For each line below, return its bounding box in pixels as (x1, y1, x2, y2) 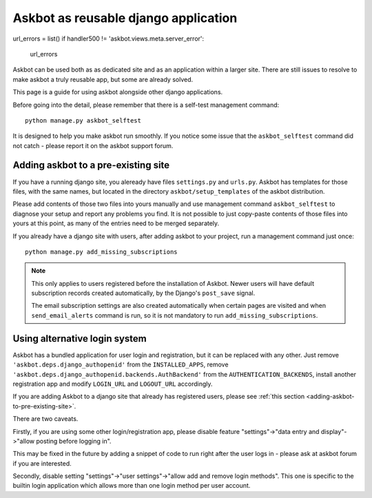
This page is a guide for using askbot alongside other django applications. (12, 88, 223, 96)
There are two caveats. (12, 415, 79, 423)
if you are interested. (12, 459, 72, 468)
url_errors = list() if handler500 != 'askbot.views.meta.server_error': (12, 34, 205, 43)
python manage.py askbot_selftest (25, 116, 141, 124)
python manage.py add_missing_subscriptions (25, 248, 178, 256)
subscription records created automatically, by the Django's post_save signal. (31, 289, 256, 298)
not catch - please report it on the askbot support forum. (12, 141, 174, 149)
